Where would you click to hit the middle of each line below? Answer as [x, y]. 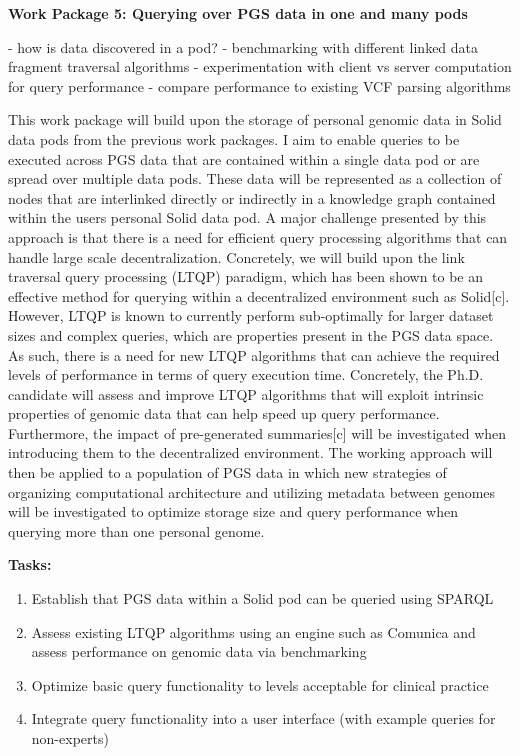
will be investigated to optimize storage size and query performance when [233, 511]
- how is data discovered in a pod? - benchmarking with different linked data [243, 46]
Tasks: [30, 564]
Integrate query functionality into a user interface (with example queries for [263, 718]
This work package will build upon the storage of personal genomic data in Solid [255, 119]
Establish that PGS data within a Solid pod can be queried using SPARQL [262, 598]
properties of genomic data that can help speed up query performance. [224, 413]
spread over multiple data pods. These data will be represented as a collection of [255, 178]
